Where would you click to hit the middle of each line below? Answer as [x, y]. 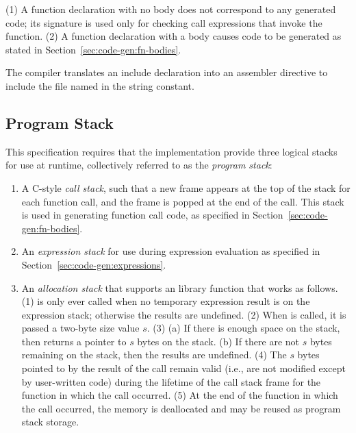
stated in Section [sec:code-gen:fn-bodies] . [93, 49]
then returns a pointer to [74, 341]
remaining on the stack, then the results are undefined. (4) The [154, 355]
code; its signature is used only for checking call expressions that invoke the [164, 22]
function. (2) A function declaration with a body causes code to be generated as [174, 36]
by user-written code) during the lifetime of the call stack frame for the [171, 381]
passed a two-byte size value [80, 328]
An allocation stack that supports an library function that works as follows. [180, 287]
